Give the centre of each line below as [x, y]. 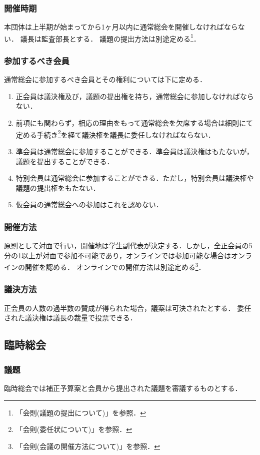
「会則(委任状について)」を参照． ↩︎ [74, 429]
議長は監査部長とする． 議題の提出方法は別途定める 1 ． [110, 38]
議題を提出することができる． [65, 161]
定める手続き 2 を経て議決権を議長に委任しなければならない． [115, 134]
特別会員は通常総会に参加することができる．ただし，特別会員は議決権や [135, 178]
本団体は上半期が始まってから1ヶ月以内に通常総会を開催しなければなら [121, 27]
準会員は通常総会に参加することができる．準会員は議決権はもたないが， [134, 151]
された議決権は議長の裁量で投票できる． [70, 318]
